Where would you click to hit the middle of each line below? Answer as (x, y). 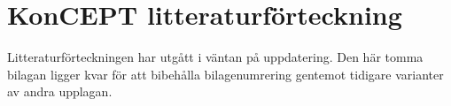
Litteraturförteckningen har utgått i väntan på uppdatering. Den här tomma (215, 57)
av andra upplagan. (60, 91)
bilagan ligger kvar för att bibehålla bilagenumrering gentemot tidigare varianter (225, 74)
